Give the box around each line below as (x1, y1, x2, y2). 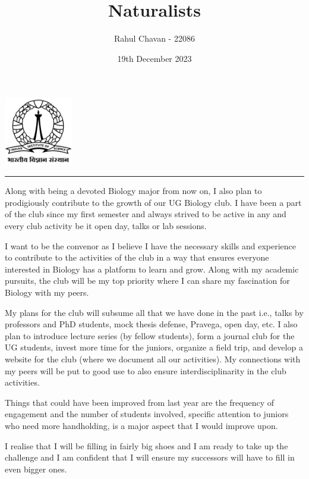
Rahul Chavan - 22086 (114, 32, 195, 45)
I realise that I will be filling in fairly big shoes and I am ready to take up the (5, 439, 288, 452)
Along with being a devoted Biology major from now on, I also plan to (5, 184, 262, 197)
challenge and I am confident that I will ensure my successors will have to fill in (5, 451, 295, 464)
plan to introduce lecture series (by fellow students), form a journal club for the (5, 329, 295, 342)
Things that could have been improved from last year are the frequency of (5, 396, 275, 408)
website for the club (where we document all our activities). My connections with (5, 353, 301, 365)
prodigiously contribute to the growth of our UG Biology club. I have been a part (5, 196, 302, 208)
